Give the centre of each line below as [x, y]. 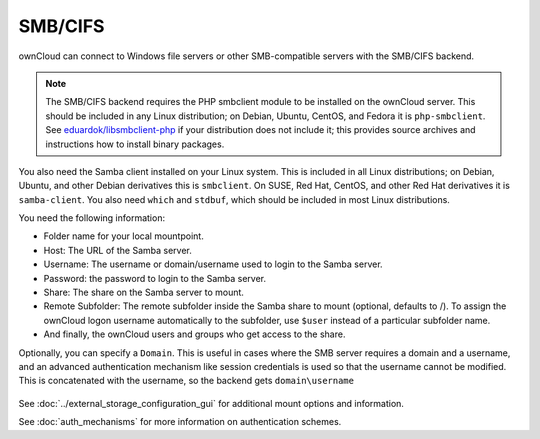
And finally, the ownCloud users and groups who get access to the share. [194, 334]
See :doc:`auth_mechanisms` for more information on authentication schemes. [180, 422]
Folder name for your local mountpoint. [123, 236]
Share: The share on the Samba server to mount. [144, 292]
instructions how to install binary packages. [135, 144]
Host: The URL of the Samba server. [117, 250]
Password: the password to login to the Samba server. [155, 278]
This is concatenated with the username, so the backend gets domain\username [186, 381]
